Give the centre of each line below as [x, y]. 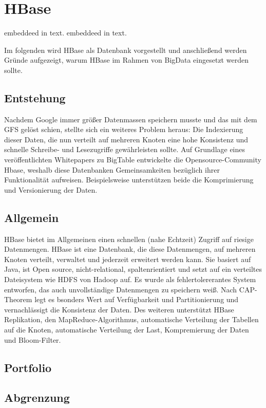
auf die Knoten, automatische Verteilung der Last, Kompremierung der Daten [127, 329]
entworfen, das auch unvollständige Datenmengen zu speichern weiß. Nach [121, 289]
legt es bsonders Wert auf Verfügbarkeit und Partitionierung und [137, 299]
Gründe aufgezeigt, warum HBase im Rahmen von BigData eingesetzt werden [126, 60]
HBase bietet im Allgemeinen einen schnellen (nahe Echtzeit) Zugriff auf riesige [129, 239]
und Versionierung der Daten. [51, 189]
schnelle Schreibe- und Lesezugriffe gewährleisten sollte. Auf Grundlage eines [125, 149]
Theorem [18, 299]
